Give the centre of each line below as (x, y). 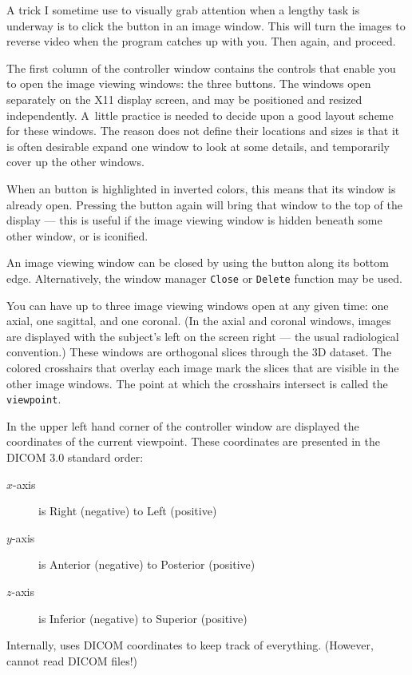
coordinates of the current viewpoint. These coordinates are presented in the (193, 441)
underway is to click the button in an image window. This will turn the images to (206, 25)
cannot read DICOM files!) (72, 660)
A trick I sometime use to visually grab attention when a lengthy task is (183, 10)
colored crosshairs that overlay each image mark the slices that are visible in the (203, 367)
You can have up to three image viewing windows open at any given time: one (198, 305)
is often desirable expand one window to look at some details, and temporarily (198, 146)
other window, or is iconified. (77, 235)
